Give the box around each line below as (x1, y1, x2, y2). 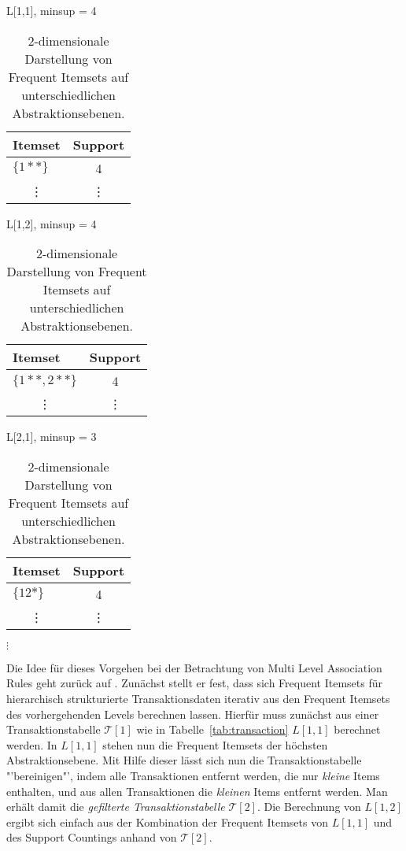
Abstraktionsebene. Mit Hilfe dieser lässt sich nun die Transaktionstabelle (6, 752, 362, 768)
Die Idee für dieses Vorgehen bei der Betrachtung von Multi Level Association (6, 659, 382, 675)
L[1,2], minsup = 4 (6, 215, 97, 231)
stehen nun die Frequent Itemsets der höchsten (102, 736, 328, 753)
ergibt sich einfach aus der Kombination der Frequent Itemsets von (6, 813, 328, 830)
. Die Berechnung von (257, 798, 361, 815)
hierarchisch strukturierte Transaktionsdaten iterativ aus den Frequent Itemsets (6, 690, 390, 706)
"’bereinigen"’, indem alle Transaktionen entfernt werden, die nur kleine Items (6, 767, 380, 783)
